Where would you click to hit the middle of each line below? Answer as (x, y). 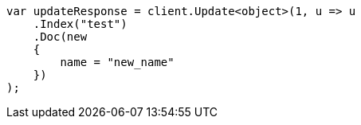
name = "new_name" (117, 62)
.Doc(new (60, 37)
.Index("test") (80, 24)
